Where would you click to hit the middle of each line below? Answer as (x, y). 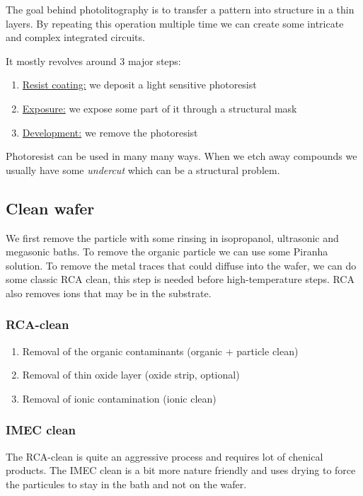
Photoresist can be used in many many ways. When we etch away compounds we (181, 156)
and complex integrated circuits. (75, 37)
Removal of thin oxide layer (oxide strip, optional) (131, 375)
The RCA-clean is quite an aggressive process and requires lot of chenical (165, 456)
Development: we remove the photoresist (110, 132)
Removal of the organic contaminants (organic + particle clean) (160, 351)
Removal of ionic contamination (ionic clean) (119, 398)
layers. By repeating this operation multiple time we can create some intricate (175, 23)
